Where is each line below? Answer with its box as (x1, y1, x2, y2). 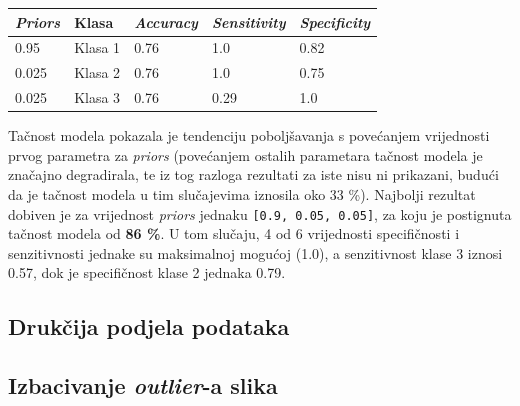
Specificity (299, 11, 371, 32)
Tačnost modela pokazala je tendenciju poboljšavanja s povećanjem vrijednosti (8, 125, 490, 146)
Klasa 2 (74, 62, 121, 83)
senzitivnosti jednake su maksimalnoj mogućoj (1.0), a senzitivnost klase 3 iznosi (8, 242, 503, 263)
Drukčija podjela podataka (8, 311, 290, 342)
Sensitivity (211, 11, 286, 32)
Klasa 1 (74, 37, 121, 58)
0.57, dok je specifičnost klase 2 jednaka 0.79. (8, 262, 286, 283)
